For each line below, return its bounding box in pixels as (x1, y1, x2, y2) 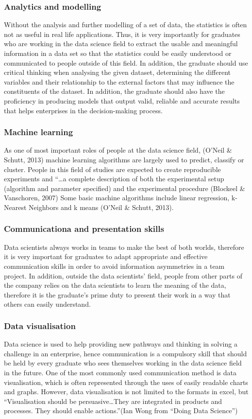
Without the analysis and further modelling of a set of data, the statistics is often (4, 19, 247, 30)
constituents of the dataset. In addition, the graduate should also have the (4, 86, 225, 96)
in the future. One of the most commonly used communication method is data (4, 367, 236, 377)
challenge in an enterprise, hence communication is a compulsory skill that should (4, 348, 247, 358)
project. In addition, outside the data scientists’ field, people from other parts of (4, 270, 242, 280)
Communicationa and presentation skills (4, 223, 164, 235)
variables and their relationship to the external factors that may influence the (4, 76, 235, 87)
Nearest (4, 202, 27, 212)
